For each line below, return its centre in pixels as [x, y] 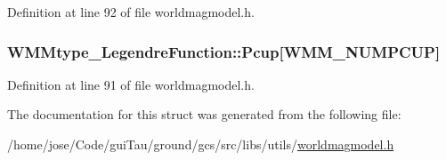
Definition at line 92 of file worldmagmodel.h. [131, 12]
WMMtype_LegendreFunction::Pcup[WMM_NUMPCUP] [224, 51]
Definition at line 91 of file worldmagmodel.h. [131, 84]
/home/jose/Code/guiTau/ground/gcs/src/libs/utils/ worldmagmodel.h [201, 144]
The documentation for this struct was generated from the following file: [204, 114]
